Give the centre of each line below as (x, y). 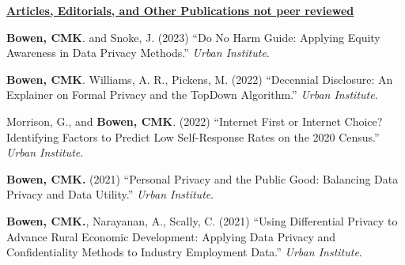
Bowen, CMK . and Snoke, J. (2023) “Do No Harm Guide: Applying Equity (193, 37)
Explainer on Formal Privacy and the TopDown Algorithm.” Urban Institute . (192, 95)
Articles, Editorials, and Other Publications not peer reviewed (180, 10)
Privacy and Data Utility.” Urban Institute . (110, 194)
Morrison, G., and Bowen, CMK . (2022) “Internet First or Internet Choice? (195, 121)
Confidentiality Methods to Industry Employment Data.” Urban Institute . (184, 252)
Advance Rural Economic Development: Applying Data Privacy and (171, 236)
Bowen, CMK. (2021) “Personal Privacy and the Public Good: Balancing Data (202, 178)
